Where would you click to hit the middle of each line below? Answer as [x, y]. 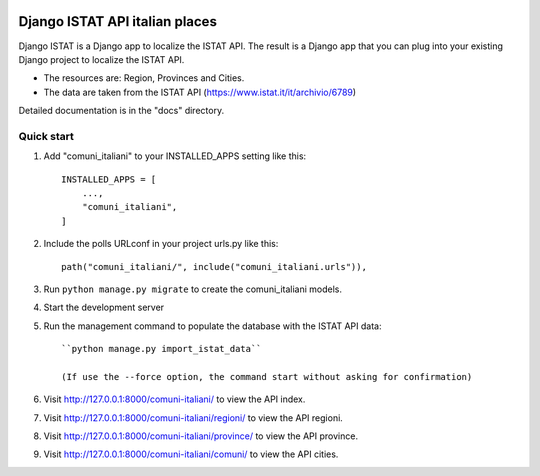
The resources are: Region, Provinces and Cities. [144, 78]
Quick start [46, 136]
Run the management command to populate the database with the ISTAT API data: [212, 326]
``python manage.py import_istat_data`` [161, 349]
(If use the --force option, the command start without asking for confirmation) [267, 376]
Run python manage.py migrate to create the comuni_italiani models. [193, 289]
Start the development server [104, 307]
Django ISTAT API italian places [117, 21]
